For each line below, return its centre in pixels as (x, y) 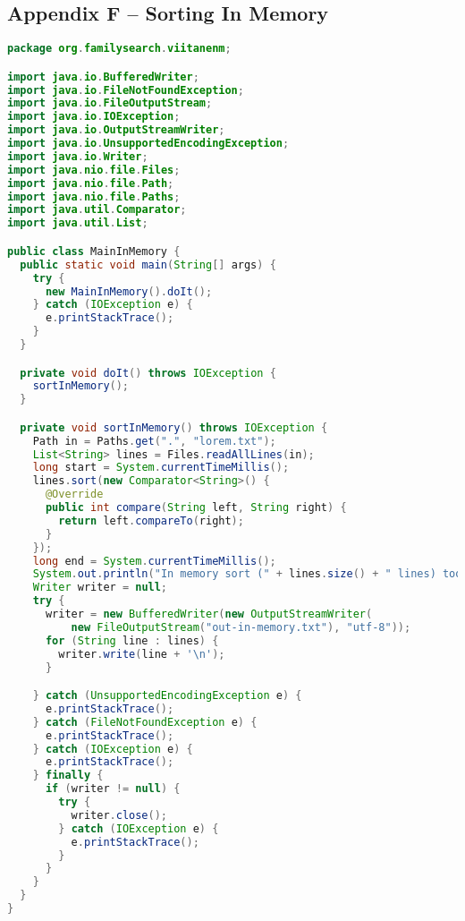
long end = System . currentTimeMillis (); (154, 561)
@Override (74, 495)
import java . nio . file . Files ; (94, 170)
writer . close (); (119, 815)
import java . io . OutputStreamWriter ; (116, 130)
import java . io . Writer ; (78, 156)
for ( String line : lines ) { (132, 640)
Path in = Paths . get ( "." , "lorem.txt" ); (154, 441)
